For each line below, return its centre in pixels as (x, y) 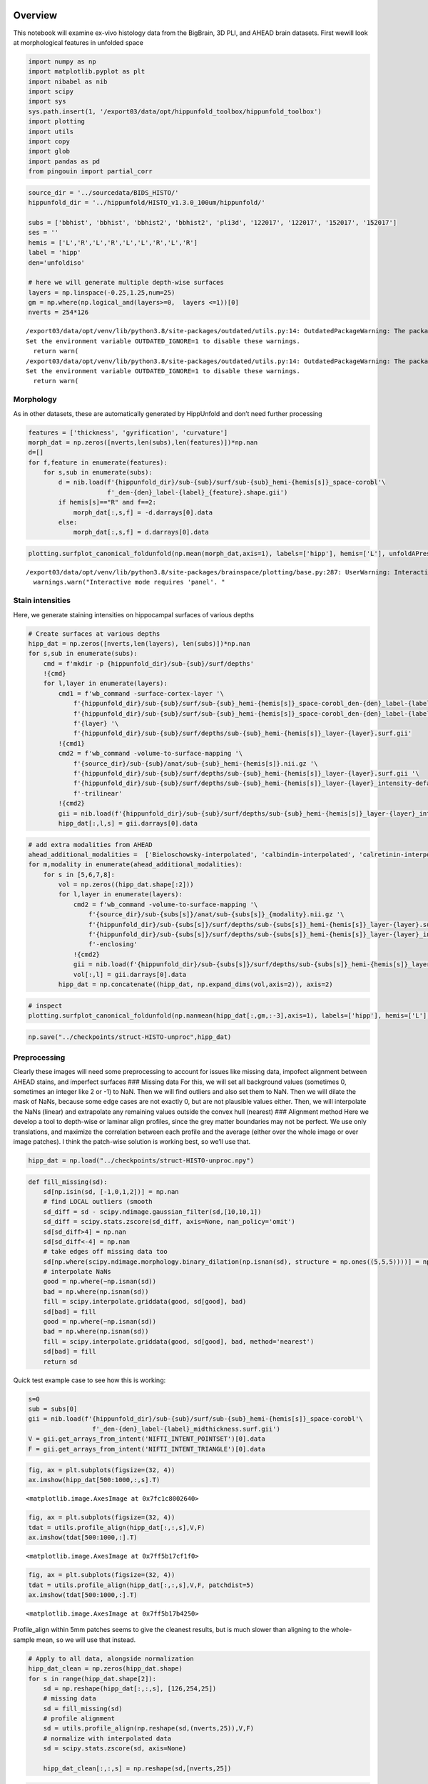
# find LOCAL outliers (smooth (98, 1202)
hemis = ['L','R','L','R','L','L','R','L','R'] (113, 242)
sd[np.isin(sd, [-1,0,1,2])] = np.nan (111, 1191)
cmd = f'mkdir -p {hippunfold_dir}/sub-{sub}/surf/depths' (149, 663)
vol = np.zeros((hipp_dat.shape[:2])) (126, 885)
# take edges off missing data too (105, 1252)
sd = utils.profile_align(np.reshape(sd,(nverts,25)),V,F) (149, 1728)
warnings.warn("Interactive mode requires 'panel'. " (129, 582)
